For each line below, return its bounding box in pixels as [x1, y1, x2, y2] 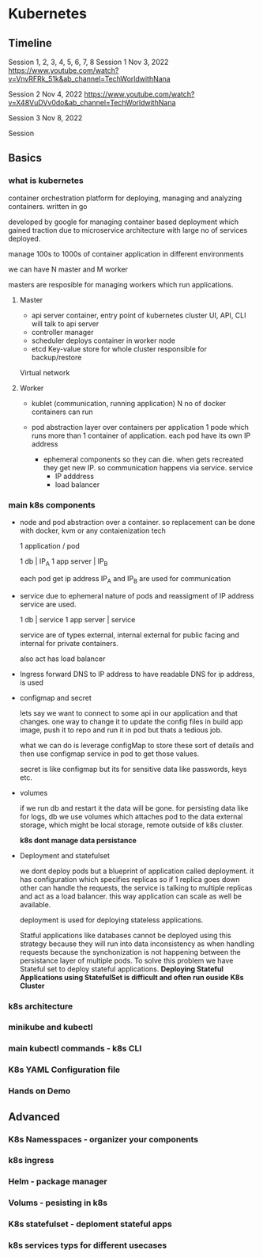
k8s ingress [8, 1155, 54, 1166]
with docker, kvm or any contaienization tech [19, 526, 166, 535]
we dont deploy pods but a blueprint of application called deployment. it [19, 866, 254, 876]
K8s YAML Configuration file [8, 1064, 121, 1075]
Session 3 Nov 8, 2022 [8, 113, 83, 123]
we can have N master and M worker [8, 264, 129, 274]
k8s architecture [8, 1001, 73, 1012]
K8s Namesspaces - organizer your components [8, 1134, 199, 1145]
